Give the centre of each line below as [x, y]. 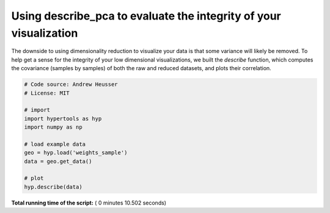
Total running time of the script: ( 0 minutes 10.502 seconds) [89, 203]
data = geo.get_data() [58, 161]
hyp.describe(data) [53, 187]
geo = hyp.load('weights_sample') [76, 153]
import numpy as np [53, 127]
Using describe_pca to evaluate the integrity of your [146, 16]
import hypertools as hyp [63, 118]
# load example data [55, 144]
